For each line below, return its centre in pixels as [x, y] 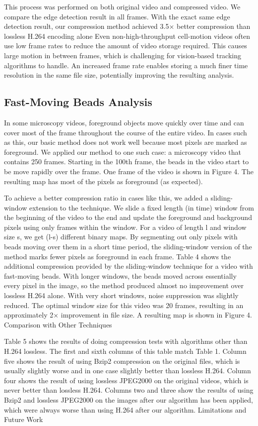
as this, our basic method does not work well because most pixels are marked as [126, 142]
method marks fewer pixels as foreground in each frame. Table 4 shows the [118, 256]
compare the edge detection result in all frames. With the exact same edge [117, 16]
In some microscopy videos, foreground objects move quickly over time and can [124, 122]
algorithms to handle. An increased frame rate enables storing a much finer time [126, 65]
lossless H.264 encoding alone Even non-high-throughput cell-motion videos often [127, 36]
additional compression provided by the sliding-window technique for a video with [129, 266]
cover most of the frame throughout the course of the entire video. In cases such [126, 132]
